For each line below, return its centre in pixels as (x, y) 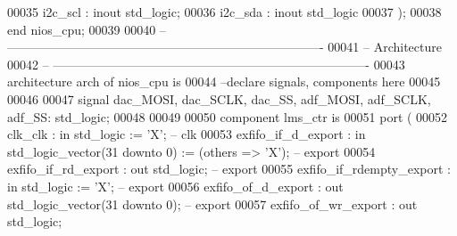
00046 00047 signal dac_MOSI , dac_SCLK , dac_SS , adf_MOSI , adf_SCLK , (219, 98)
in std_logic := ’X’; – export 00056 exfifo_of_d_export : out (175, 186)
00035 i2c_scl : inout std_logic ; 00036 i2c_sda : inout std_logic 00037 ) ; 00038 (224, 12)
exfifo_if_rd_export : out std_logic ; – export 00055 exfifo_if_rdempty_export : (229, 169)
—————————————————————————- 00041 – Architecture (224, 47)
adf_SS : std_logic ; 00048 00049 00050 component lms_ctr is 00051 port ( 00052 (228, 116)
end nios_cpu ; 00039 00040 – (87, 29)
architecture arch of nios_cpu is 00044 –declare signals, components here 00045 (224, 81)
